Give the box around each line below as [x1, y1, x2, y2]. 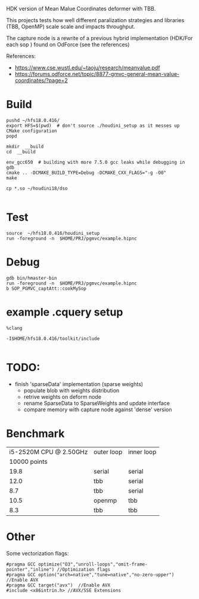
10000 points [9, 457, 48, 466]
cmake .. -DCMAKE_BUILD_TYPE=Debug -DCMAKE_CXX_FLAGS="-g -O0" [6, 170, 167, 176]
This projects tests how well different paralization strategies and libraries [6, 17, 185, 23]
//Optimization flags [57, 566, 111, 573]
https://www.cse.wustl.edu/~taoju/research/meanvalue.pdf [14, 64, 160, 71]
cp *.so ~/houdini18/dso [6, 185, 68, 191]
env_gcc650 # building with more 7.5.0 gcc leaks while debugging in [6, 159, 185, 165]
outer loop [93, 448, 123, 456]
